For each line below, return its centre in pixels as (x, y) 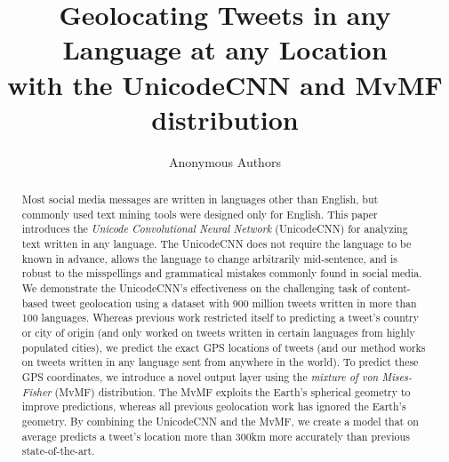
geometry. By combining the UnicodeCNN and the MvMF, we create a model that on (220, 421)
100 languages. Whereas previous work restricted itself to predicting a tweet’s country (220, 318)
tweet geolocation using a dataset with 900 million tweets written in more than (234, 303)
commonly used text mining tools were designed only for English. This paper (200, 214)
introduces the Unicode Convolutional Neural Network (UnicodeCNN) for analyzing (215, 229)
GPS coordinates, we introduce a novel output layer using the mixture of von (200, 376)
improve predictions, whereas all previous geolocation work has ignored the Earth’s (214, 406)
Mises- (397, 376)
